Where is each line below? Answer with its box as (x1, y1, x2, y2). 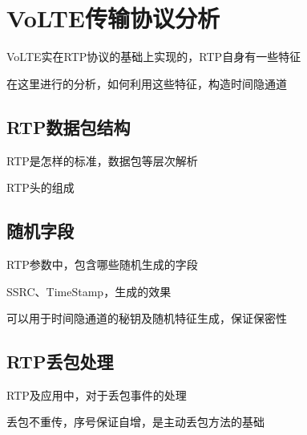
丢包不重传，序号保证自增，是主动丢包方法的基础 (6, 413, 265, 430)
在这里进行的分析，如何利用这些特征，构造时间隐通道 (6, 75, 287, 91)
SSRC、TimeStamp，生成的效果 (6, 283, 172, 299)
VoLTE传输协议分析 (6, 2, 220, 35)
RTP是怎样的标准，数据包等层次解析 (6, 152, 198, 169)
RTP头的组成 (6, 179, 75, 196)
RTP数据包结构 (6, 114, 131, 139)
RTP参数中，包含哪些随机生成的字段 (6, 255, 198, 272)
